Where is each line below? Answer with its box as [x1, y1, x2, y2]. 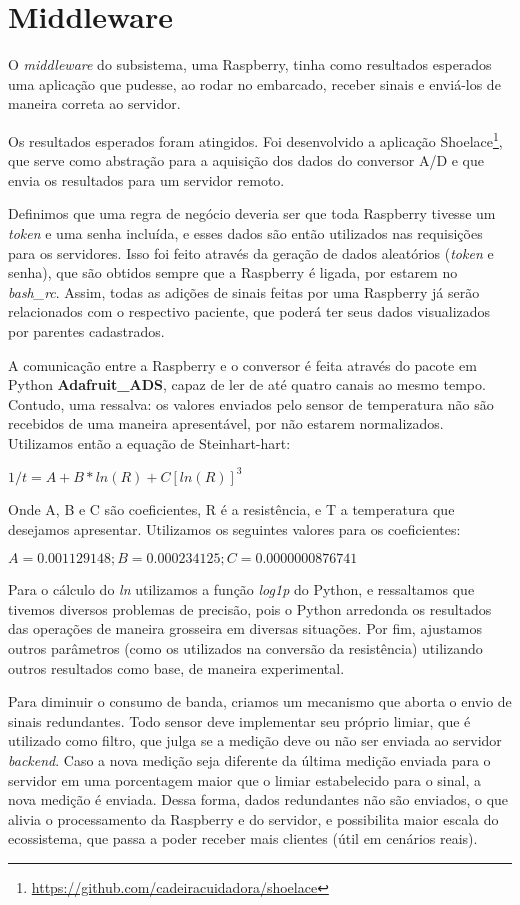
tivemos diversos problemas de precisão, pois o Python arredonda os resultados [8, 598, 492, 619]
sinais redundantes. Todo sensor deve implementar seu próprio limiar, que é [8, 710, 471, 731]
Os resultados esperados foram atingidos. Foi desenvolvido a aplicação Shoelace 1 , [8, 127, 503, 151]
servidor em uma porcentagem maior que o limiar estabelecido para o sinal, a [8, 769, 481, 790]
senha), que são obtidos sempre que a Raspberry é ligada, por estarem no [8, 262, 458, 283]
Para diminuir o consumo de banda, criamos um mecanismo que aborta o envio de [8, 691, 512, 712]
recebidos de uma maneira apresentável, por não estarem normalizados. [8, 413, 444, 434]
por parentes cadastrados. [8, 320, 165, 341]
